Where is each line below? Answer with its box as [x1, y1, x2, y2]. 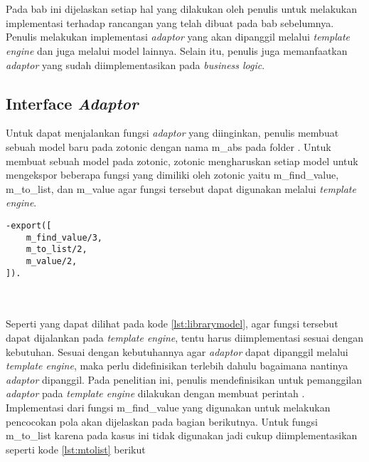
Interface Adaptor [6, 92, 139, 114]
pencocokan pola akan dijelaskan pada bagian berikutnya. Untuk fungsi [6, 414, 318, 429]
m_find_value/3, [26, 232, 103, 243]
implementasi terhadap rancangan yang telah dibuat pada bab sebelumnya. [6, 15, 334, 30]
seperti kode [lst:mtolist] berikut [6, 441, 146, 456]
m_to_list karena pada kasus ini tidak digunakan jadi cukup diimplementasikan [6, 428, 358, 443]
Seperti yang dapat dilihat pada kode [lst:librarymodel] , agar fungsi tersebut [6, 316, 338, 331]
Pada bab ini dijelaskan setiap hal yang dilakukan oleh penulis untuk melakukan [6, 1, 358, 16]
